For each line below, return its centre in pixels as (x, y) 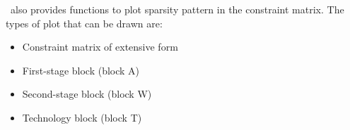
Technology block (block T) (82, 117)
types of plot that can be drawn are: (84, 23)
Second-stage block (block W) (87, 94)
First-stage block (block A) (81, 70)
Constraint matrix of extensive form (100, 47)
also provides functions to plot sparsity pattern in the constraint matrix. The (177, 9)
